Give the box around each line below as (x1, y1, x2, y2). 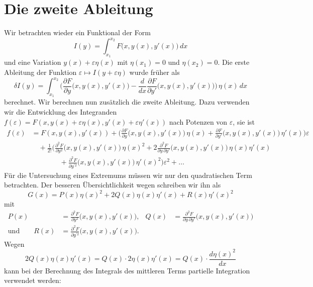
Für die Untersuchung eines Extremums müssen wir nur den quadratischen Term (4, 169, 252, 180)
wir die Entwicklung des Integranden (4, 106, 117, 117)
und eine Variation (4, 57, 61, 67)
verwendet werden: (4, 275, 61, 285)
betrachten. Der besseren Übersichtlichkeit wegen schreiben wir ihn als (4, 179, 221, 190)
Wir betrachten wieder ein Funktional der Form (4, 27, 151, 38)
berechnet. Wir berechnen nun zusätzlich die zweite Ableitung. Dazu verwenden (4, 97, 250, 107)
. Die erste (218, 57, 250, 67)
